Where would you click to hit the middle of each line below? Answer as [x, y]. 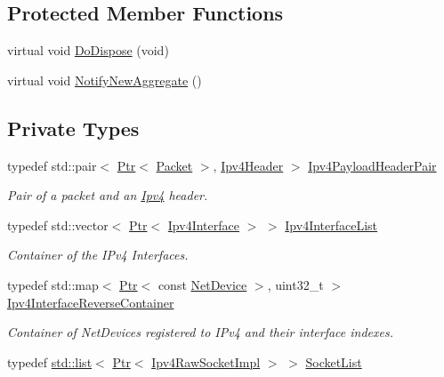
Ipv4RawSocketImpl [206, 361]
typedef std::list [50, 361]
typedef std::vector [58, 225]
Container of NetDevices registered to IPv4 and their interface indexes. [201, 332]
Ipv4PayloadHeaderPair [372, 165]
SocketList [334, 361]
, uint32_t [295, 284]
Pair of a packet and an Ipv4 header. [108, 195]
